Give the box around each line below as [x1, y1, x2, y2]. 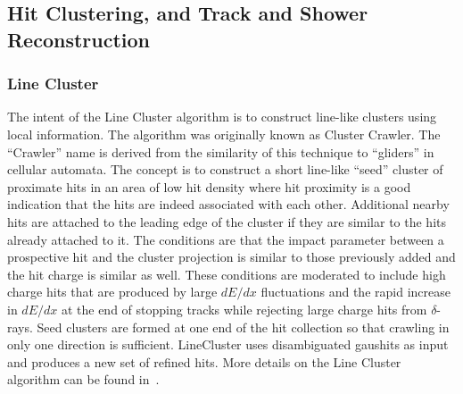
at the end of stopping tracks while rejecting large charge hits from [61, 299, 427, 318]
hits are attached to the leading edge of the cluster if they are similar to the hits [7, 212, 446, 231]
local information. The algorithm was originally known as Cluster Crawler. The [7, 124, 441, 143]
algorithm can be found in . [7, 370, 160, 389]
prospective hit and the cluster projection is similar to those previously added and [7, 247, 456, 266]
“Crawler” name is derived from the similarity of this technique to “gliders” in [7, 142, 434, 161]
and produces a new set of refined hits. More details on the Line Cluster [7, 352, 401, 371]
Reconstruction [7, 25, 151, 53]
